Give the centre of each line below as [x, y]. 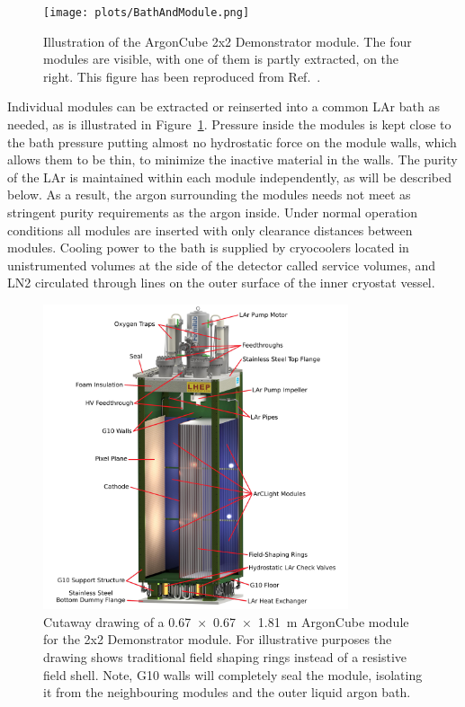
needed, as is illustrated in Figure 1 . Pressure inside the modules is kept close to [229, 124]
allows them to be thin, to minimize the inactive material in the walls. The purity [232, 159]
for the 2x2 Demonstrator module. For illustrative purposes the [218, 639]
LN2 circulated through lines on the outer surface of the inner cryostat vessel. [221, 283]
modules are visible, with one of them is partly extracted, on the [221, 59]
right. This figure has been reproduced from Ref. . [182, 76]
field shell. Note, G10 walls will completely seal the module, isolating [233, 674]
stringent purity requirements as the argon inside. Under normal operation [213, 212]
